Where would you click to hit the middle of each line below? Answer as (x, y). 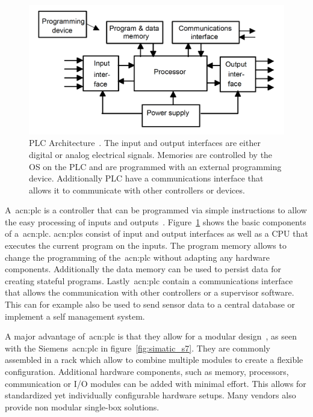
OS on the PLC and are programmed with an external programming (155, 166)
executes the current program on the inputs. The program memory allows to (146, 245)
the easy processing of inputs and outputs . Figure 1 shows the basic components (156, 221)
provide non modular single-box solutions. (82, 406)
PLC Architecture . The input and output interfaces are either (145, 143)
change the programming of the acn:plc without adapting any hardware (138, 257)
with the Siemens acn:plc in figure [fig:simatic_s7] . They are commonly (138, 348)
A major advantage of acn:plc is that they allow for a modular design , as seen (151, 336)
